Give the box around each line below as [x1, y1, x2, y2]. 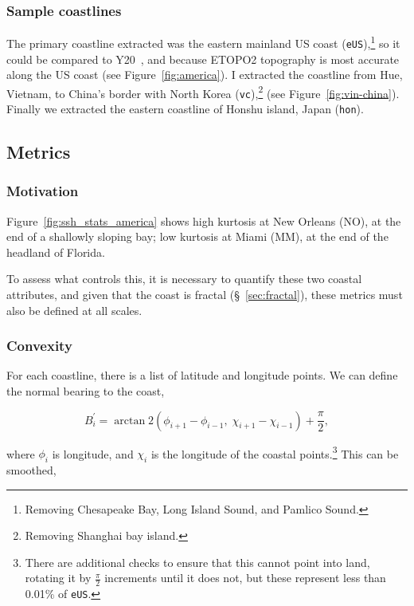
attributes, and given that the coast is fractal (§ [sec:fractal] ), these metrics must [6, 286, 403, 303]
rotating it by [25, 569, 92, 586]
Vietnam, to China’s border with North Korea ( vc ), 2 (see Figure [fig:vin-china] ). [6, 82, 400, 101]
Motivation [6, 181, 79, 201]
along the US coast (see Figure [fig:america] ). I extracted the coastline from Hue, [6, 66, 403, 83]
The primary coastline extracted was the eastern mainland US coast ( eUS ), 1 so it [6, 33, 400, 51]
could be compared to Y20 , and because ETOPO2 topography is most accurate [6, 50, 400, 67]
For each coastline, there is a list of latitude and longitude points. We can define [6, 367, 398, 384]
